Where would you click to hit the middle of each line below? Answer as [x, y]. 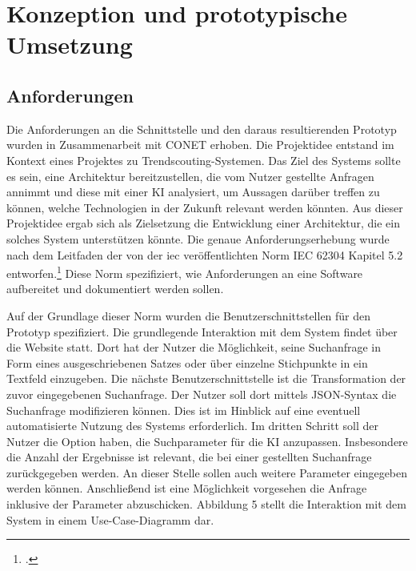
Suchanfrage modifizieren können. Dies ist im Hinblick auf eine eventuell [184, 410]
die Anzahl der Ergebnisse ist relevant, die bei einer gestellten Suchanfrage [189, 457]
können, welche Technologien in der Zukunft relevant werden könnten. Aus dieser [205, 207]
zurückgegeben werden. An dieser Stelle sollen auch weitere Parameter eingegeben [207, 472]
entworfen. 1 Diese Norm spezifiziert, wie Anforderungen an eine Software [185, 272]
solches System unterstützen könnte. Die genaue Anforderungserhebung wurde [198, 238]
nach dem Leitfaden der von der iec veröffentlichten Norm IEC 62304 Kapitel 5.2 [205, 254]
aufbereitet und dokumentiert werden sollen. [115, 289]
